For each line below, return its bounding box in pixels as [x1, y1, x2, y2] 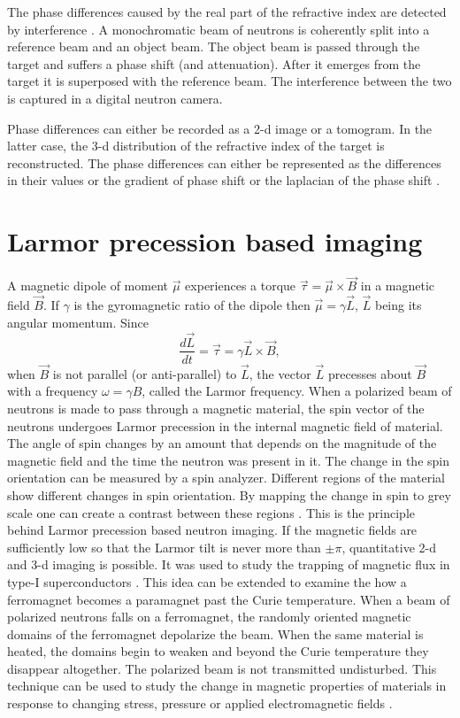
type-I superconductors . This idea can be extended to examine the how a [7, 572, 407, 591]
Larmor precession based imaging [7, 223, 423, 259]
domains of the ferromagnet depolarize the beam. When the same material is [7, 624, 424, 643]
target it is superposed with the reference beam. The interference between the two [7, 72, 452, 90]
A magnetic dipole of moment [7, 276, 168, 295]
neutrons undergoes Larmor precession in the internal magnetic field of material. [7, 416, 443, 435]
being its [374, 296, 422, 314]
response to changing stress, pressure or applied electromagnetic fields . [7, 694, 393, 713]
